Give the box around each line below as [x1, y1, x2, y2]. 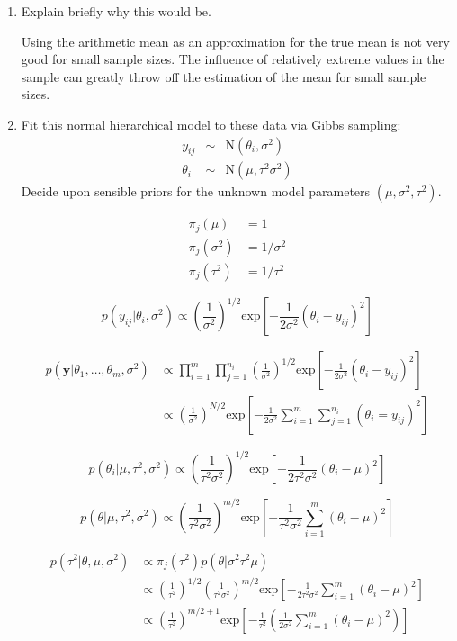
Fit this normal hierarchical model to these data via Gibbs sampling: [21, 114, 401, 133]
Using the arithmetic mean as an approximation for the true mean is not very [21, 32, 450, 50]
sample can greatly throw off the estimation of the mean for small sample [21, 67, 426, 86]
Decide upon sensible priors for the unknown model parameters [21, 182, 371, 201]
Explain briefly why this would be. [21, 2, 211, 20]
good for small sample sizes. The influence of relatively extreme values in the [21, 50, 444, 68]
